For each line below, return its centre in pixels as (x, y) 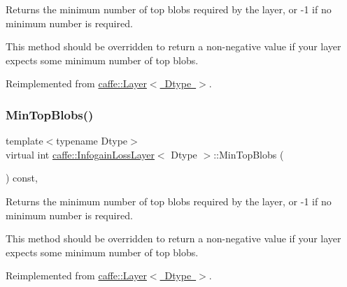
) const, (22, 178)
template (24, 141)
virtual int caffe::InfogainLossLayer (80, 154)
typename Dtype (92, 141)
